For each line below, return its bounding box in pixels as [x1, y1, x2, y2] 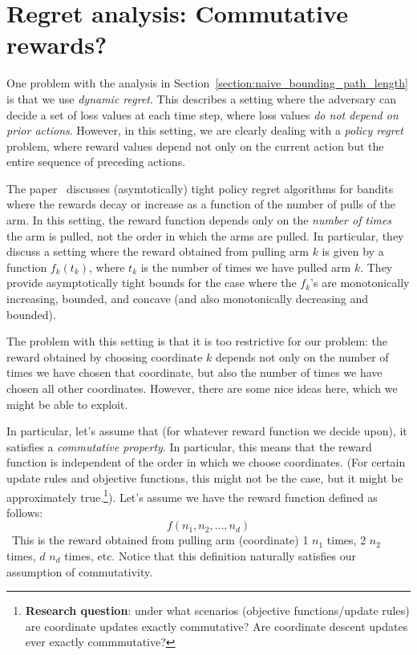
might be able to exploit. [6, 395, 128, 412]
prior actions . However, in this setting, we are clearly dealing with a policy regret [6, 122, 403, 139]
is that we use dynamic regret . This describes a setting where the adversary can [6, 90, 396, 107]
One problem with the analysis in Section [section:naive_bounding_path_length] [6, 75, 408, 91]
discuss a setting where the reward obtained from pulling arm [6, 243, 309, 260]
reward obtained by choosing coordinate [6, 348, 203, 365]
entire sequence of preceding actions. [6, 153, 186, 170]
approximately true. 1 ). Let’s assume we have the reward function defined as [6, 486, 378, 505]
